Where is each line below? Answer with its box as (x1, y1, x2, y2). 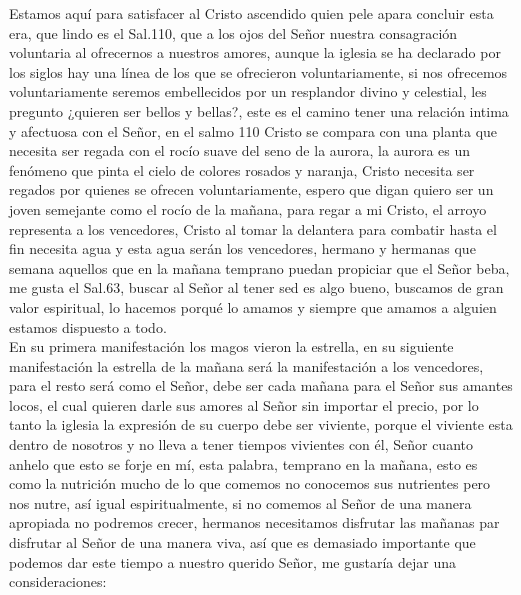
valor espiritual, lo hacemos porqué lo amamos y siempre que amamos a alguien (9, 296, 497, 317)
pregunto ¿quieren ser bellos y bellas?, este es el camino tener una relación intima (9, 100, 509, 121)
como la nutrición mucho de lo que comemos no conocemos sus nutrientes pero (9, 473, 491, 494)
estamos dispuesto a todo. (9, 316, 167, 337)
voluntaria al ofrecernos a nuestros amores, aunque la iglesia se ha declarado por (9, 42, 501, 63)
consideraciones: (9, 571, 107, 592)
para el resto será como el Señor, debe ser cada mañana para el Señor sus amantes (9, 375, 513, 396)
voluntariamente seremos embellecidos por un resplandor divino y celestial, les (9, 81, 487, 102)
